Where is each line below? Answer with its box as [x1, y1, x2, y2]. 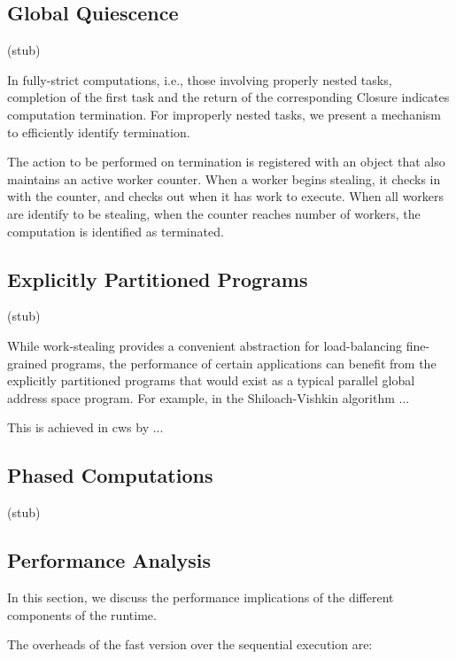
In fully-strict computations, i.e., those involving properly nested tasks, [7, 70, 392, 89]
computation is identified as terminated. [7, 221, 224, 240]
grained [7, 353, 48, 372]
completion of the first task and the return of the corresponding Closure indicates [7, 88, 450, 106]
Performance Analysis [7, 547, 211, 574]
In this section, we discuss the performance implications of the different [7, 587, 394, 606]
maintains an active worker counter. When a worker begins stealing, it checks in [7, 169, 441, 188]
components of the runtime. [7, 605, 157, 624]
